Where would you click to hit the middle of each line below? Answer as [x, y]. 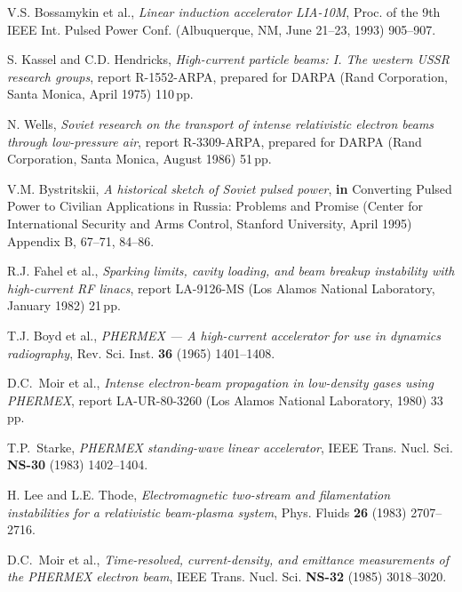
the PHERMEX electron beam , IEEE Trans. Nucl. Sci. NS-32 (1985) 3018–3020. [227, 576]
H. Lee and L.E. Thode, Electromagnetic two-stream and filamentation [199, 495]
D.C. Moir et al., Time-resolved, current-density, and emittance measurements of [228, 559]
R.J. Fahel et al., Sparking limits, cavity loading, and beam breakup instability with [231, 271]
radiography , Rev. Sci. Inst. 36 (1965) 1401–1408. [141, 352]
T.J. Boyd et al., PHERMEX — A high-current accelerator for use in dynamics [224, 335]
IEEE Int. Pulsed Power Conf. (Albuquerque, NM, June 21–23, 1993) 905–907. [222, 29]
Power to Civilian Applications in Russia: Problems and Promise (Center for [215, 206]
